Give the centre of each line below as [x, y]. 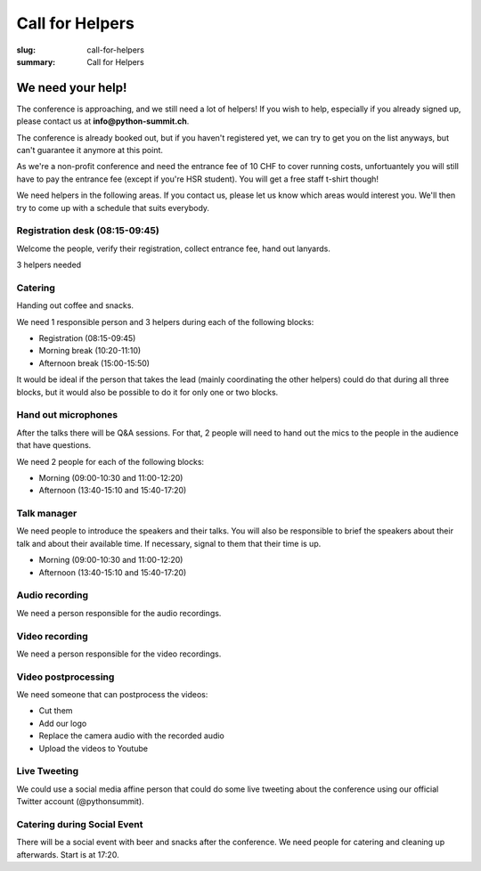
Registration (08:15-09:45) [87, 338]
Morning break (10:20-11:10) [90, 351]
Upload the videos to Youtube [94, 748]
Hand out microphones [67, 415]
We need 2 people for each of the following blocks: [110, 461]
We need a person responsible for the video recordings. [119, 654]
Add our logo [63, 723]
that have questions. [54, 445]
